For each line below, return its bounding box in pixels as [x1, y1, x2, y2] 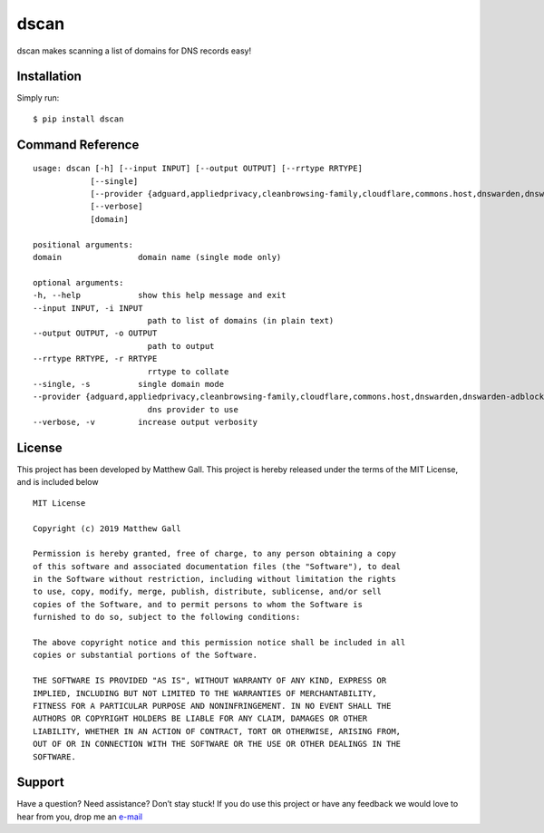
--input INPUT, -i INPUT [33, 303, 143, 313]
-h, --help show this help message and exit [33, 290, 287, 301]
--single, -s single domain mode [33, 379, 225, 389]
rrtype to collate [147, 366, 229, 376]
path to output [147, 341, 215, 351]
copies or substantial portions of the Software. [33, 650, 258, 661]
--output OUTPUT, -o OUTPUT [33, 328, 158, 339]
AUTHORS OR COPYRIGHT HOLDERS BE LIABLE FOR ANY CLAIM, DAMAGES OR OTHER [33, 713, 368, 724]
